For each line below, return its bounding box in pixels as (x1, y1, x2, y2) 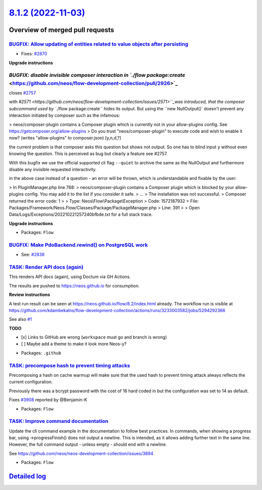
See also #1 (9, 316, 32, 322)
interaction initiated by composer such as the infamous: (9, 112, 120, 119)
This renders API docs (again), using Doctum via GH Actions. (9, 274, 131, 280)
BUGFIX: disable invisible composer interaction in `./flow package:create (9, 72, 185, 79)
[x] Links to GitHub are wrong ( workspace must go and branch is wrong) (21, 334, 167, 340)
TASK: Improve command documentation (9, 418, 109, 425)
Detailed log (9, 472, 46, 481)
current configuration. (9, 379, 53, 385)
